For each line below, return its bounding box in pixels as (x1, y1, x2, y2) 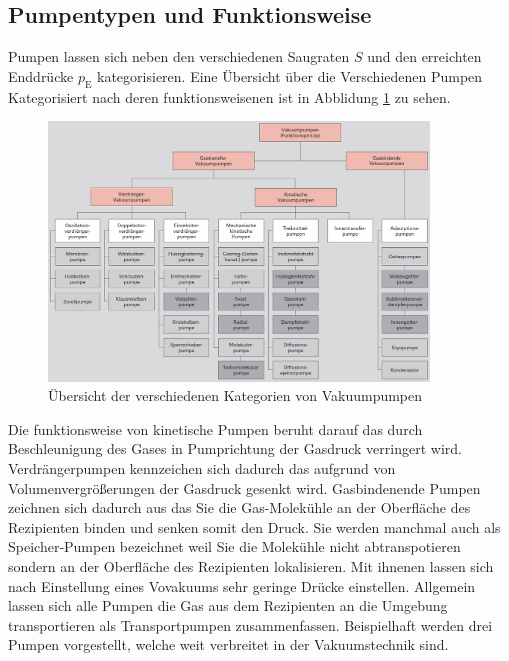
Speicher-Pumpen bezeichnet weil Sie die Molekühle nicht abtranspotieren (8, 536, 461, 557)
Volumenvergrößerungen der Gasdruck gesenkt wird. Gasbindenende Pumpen (8, 477, 481, 498)
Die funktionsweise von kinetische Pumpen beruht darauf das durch (8, 418, 423, 439)
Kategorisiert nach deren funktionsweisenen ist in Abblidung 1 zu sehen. (8, 86, 451, 107)
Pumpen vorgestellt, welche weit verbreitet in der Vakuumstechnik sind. (8, 634, 449, 655)
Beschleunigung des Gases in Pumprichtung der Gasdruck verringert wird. (8, 438, 462, 459)
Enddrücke (8, 65, 74, 86)
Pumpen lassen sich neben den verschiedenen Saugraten (8, 46, 350, 67)
